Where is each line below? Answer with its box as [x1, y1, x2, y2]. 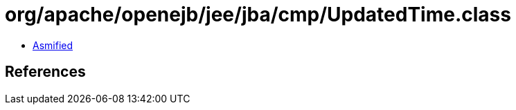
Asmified [33, 39, 73, 51]
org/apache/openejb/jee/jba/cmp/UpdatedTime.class [5, 3, 511, 26]
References [5, 63, 86, 81]
